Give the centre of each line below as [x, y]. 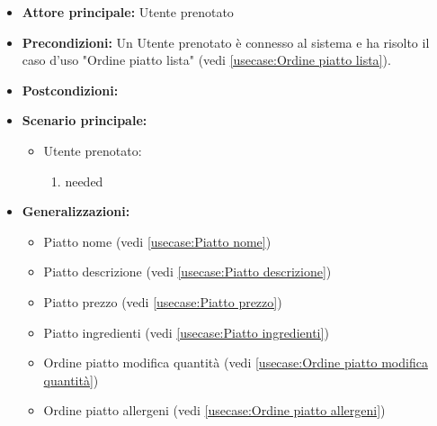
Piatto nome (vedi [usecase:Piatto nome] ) [157, 241]
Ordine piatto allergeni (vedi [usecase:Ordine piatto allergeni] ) [214, 410]
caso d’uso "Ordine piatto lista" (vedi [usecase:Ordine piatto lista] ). [206, 60]
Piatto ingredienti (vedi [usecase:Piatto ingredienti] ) [186, 332]
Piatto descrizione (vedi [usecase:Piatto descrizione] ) [187, 272]
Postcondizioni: [70, 90]
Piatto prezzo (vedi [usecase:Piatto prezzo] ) [163, 301]
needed [84, 181]
